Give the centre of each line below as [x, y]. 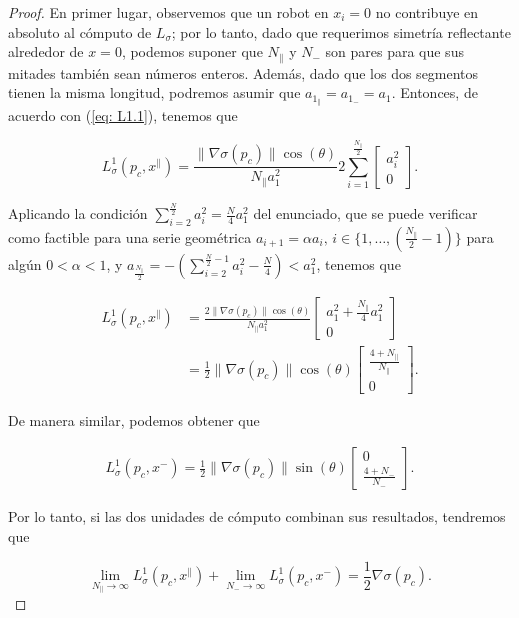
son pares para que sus [394, 51]
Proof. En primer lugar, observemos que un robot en [168, 12]
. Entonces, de [434, 92]
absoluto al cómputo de [80, 31]
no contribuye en [427, 12]
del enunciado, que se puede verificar [365, 213]
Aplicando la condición [78, 213]
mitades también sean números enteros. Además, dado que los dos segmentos [243, 72]
